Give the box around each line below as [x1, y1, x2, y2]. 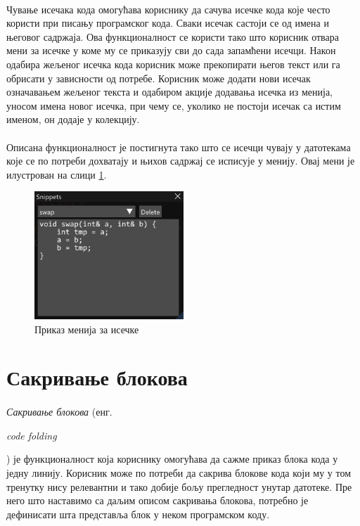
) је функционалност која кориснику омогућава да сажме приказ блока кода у [6, 451, 338, 466]
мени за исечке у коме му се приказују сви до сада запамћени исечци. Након [6, 43, 336, 58]
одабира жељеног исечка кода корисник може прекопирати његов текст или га [6, 56, 340, 71]
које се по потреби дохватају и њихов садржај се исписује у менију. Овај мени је [6, 153, 355, 168]
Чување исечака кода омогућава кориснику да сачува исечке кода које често [6, 1, 330, 16]
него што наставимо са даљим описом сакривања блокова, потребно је [6, 493, 309, 508]
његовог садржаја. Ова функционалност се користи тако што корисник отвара [6, 29, 339, 44]
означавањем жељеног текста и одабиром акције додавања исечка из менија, [6, 84, 333, 99]
